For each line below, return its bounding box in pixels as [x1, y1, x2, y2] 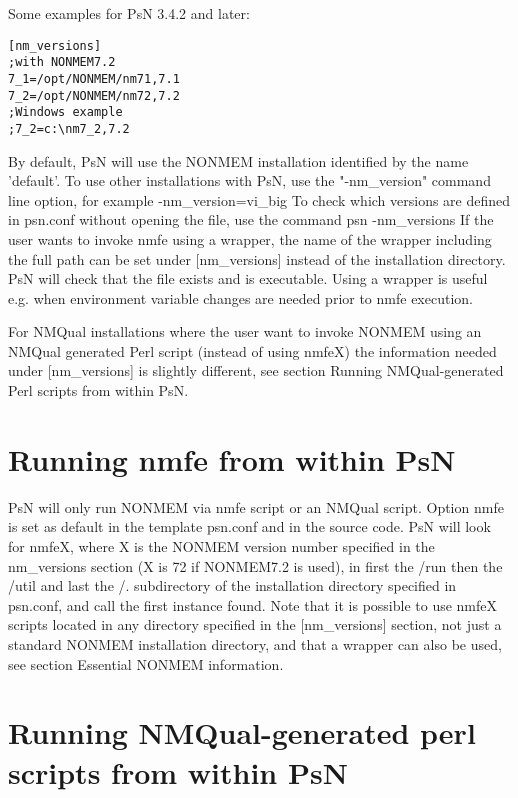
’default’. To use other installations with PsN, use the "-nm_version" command [8, 170, 491, 191]
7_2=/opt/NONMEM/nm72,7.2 [8, 88, 180, 103]
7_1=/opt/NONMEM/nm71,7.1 [8, 71, 180, 86]
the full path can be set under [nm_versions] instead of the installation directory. [8, 248, 506, 269]
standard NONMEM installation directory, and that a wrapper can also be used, [8, 633, 502, 654]
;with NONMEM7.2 [8, 55, 116, 70]
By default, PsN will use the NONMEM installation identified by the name [8, 150, 469, 171]
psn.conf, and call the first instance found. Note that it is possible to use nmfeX [8, 594, 498, 615]
